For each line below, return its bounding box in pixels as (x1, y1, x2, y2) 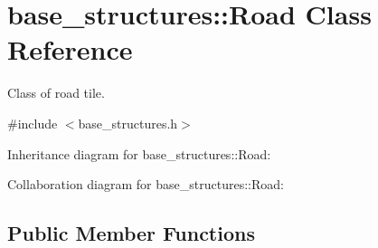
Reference (7, 31, 133, 68)
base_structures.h (78, 113, 178, 132)
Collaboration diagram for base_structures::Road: (7, 175, 284, 194)
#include (7, 113, 58, 132)
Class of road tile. (7, 83, 105, 102)
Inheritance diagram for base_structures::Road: (7, 144, 271, 163)
